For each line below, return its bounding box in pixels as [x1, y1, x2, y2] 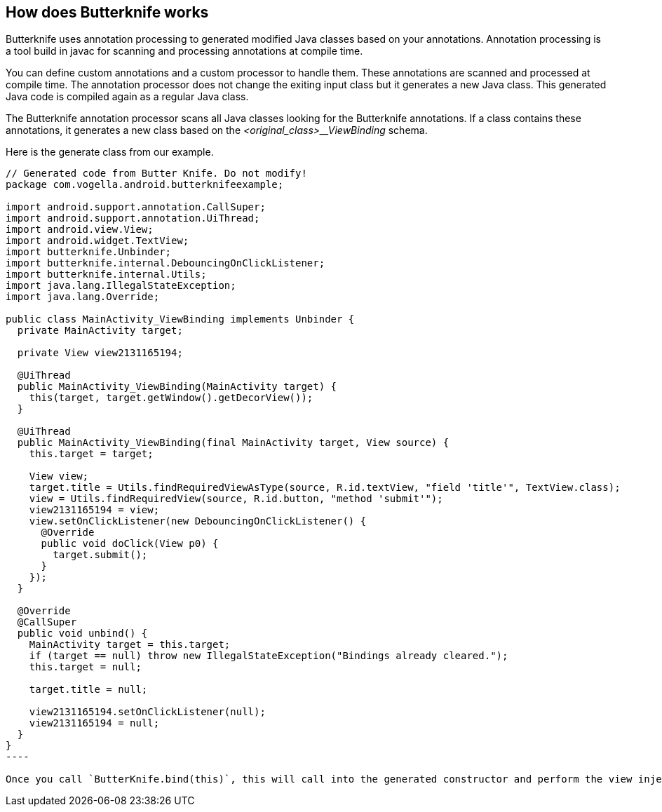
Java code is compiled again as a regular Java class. [6, 90, 249, 103]
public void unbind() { [17, 628, 148, 640]
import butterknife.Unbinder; [6, 246, 172, 258]
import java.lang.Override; [6, 291, 160, 303]
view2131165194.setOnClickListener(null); [29, 706, 266, 718]
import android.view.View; [6, 224, 154, 236]
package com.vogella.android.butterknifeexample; [6, 179, 284, 191]
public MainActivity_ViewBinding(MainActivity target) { [17, 381, 337, 393]
